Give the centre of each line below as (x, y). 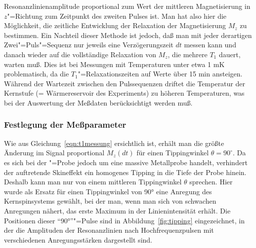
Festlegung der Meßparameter (65, 124)
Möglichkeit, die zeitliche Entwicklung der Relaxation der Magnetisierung (115, 25)
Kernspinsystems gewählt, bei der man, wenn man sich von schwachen (110, 201)
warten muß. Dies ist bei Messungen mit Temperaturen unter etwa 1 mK (114, 64)
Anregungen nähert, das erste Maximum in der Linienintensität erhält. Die (117, 210)
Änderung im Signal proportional (54, 153)
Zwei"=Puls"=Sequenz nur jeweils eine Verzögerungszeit (89, 45)
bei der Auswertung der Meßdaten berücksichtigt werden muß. (98, 102)
